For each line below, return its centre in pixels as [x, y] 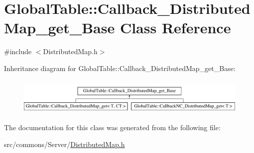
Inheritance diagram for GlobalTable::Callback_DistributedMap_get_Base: [120, 68]
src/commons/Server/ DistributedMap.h [64, 144]
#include [18, 51]
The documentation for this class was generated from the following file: [112, 127]
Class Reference [175, 28]
